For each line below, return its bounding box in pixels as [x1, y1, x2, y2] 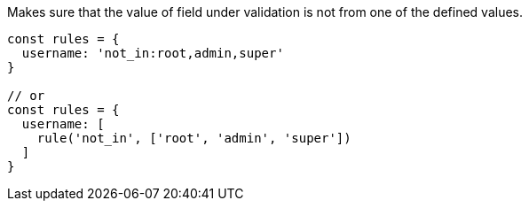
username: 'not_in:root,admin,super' [21, 46, 284, 60]
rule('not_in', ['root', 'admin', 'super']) [36, 131, 351, 145]
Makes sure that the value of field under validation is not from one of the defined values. [7, 4, 524, 19]
